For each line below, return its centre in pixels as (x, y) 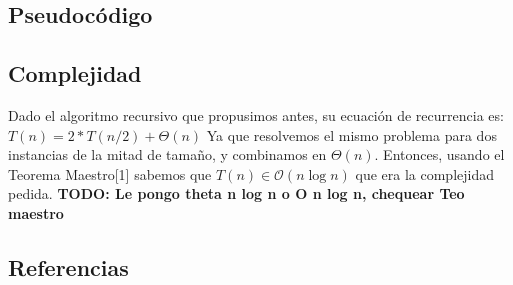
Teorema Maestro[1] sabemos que (110, 173)
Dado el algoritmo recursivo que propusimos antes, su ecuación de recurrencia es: (256, 114)
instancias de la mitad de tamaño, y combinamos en (167, 154)
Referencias (68, 266)
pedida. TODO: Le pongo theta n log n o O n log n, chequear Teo (236, 193)
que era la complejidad (424, 173)
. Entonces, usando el (439, 154)
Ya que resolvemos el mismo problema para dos (351, 134)
